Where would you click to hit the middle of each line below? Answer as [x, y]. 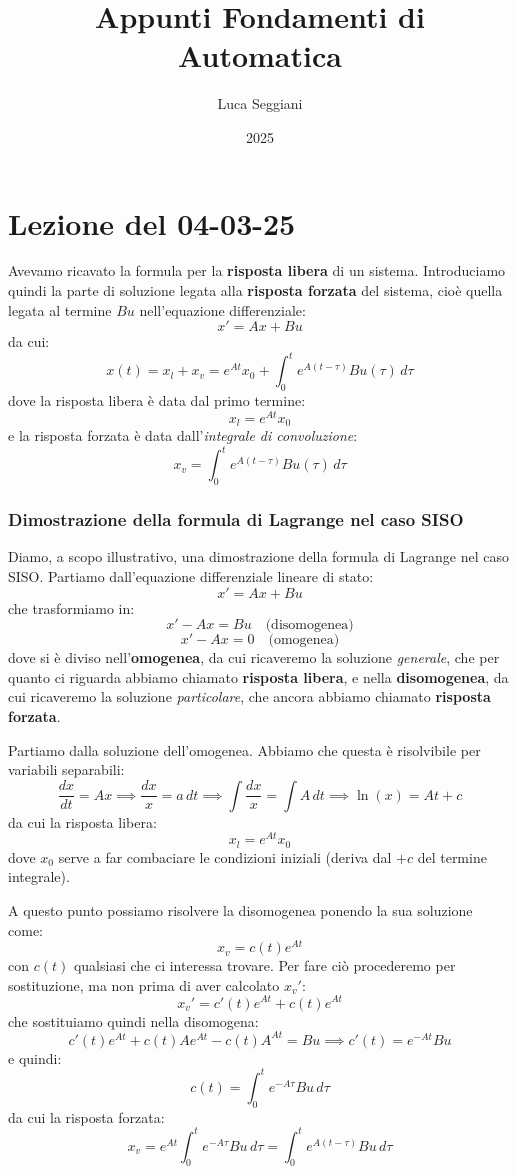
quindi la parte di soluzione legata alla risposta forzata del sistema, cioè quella [255, 290]
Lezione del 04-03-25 [152, 222]
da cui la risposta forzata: [86, 1116]
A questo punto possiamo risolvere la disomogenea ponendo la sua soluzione [240, 910]
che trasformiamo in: [71, 607]
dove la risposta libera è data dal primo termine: [157, 400]
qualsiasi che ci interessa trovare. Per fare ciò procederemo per [264, 965]
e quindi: [35, 1057]
